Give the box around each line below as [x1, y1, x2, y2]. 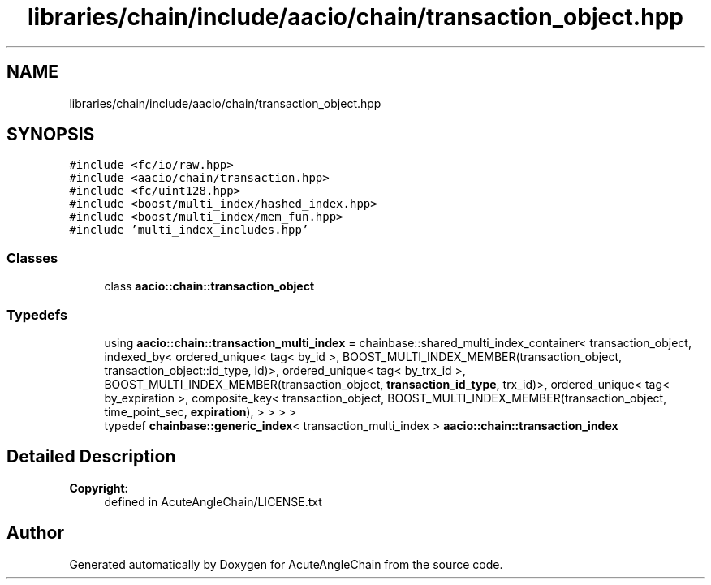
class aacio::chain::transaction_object [104, 279, 315, 294]
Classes [6, 249, 58, 266]
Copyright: [69, 480, 129, 495]
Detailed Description [6, 446, 176, 467]
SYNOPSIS [6, 124, 95, 145]
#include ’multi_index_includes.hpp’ [69, 223, 309, 237]
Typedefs [6, 306, 68, 323]
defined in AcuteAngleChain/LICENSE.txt [104, 494, 322, 509]
